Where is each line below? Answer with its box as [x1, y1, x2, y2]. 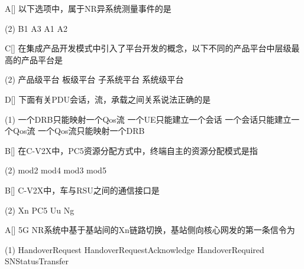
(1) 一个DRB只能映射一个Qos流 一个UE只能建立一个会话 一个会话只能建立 [5, 113, 292, 125]
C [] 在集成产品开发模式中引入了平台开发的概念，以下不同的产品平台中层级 [5, 42, 292, 54]
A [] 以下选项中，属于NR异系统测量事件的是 [5, 2, 172, 14]
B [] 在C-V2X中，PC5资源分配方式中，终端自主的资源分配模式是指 [5, 144, 258, 156]
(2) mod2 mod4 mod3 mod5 [5, 164, 106, 176]
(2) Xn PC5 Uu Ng [5, 204, 75, 216]
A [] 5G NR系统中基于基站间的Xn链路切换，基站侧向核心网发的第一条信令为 [5, 224, 295, 236]
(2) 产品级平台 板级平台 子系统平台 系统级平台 [5, 73, 184, 86]
